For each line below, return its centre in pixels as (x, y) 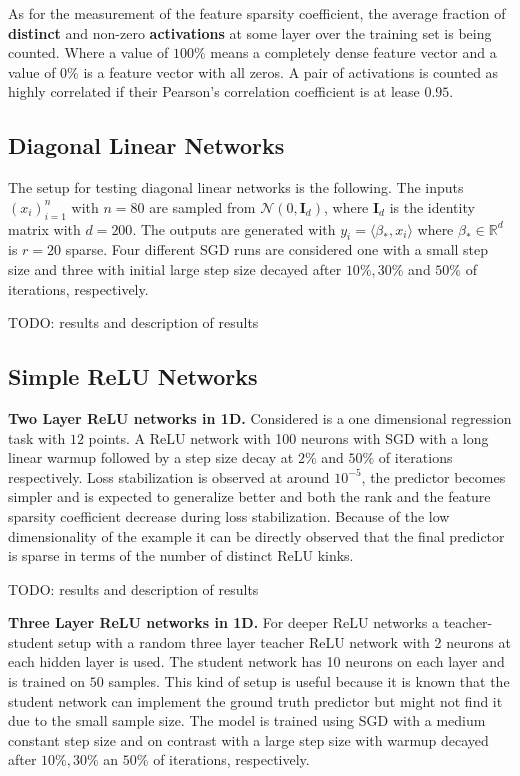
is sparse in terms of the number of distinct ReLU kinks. (181, 555)
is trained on (47, 681)
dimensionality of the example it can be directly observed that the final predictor (256, 535)
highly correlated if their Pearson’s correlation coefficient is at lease (214, 91)
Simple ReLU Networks (133, 376)
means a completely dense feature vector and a (353, 52)
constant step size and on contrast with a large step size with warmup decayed (248, 739)
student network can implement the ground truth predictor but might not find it (255, 700)
